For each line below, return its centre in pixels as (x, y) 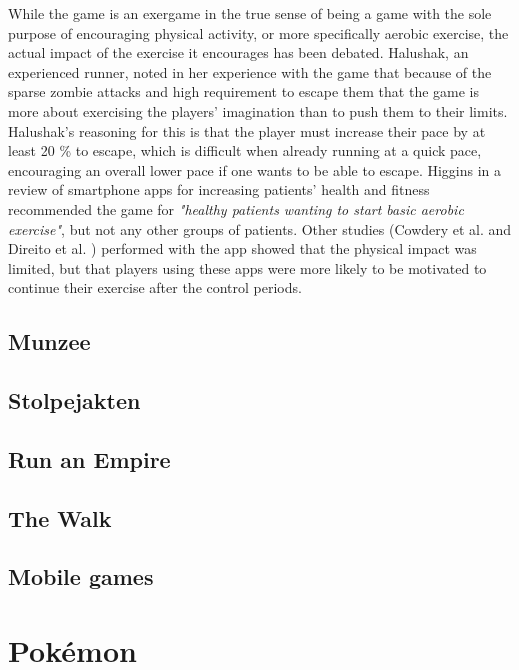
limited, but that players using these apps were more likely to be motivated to (247, 267)
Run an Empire (89, 458)
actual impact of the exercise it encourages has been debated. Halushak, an (238, 52)
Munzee (49, 341)
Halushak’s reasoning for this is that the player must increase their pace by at (247, 130)
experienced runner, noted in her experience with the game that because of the (250, 71)
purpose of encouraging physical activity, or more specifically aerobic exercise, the (258, 32)
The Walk (60, 517)
